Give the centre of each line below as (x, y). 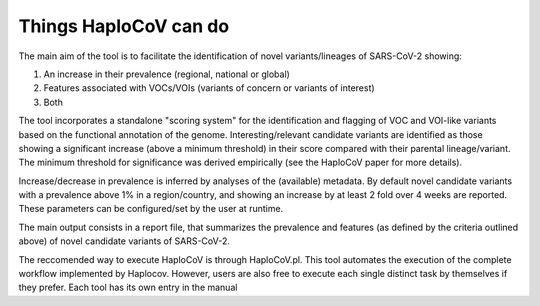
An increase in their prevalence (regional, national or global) (166, 74)
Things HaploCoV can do (124, 26)
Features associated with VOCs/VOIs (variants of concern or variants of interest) (209, 88)
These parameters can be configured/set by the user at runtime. (151, 209)
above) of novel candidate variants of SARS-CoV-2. (124, 241)
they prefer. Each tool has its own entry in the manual (128, 287)
